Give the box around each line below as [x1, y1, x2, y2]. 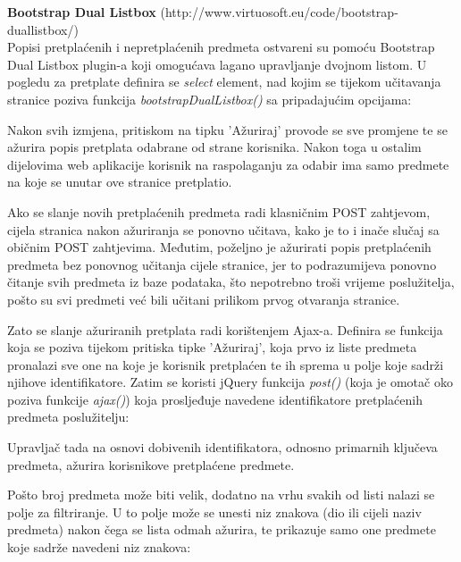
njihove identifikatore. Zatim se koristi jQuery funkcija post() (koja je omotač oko [7, 373, 453, 391]
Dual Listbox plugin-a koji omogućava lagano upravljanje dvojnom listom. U [7, 55, 427, 73]
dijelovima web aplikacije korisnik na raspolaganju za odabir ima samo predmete [7, 155, 449, 173]
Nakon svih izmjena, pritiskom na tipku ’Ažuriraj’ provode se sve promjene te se [7, 120, 448, 138]
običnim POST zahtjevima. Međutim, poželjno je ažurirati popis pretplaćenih [7, 238, 432, 256]
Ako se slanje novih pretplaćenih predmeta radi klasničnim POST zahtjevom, [7, 202, 431, 221]
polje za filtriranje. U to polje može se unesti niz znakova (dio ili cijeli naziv [7, 502, 422, 521]
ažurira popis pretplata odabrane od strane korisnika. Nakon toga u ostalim [7, 138, 422, 156]
